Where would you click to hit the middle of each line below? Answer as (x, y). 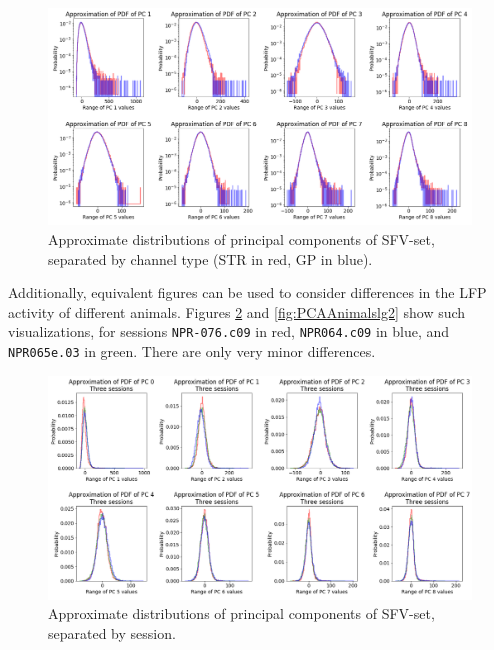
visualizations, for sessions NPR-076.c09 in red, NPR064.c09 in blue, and (229, 331)
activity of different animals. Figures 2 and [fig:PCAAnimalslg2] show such (237, 311)
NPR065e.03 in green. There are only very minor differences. (192, 351)
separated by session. (112, 632)
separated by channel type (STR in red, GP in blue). (210, 258)
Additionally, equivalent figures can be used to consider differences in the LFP (247, 292)
